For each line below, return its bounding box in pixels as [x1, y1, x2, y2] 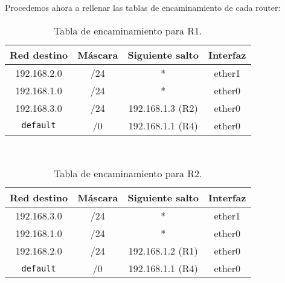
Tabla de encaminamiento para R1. [53, 23, 202, 37]
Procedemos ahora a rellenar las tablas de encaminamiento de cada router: [5, 1, 281, 13]
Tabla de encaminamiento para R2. [53, 166, 202, 181]
